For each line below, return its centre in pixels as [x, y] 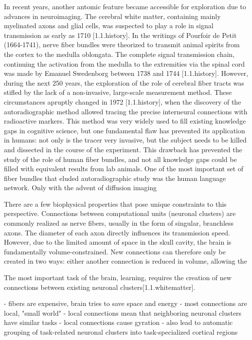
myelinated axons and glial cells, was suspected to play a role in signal [109, 26]
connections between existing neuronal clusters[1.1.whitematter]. [100, 287]
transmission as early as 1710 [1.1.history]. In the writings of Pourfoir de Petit [120, 35]
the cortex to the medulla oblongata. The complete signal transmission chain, [119, 54]
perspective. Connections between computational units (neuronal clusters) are [120, 213]
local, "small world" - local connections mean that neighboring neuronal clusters [123, 313]
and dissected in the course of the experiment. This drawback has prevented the [123, 149]
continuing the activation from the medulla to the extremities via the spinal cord [124, 63]
